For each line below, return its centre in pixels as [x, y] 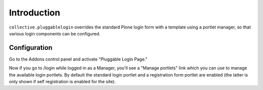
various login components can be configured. [55, 33]
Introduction [35, 13]
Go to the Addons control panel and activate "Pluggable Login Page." [78, 59]
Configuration [31, 48]
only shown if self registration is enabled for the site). [63, 82]
